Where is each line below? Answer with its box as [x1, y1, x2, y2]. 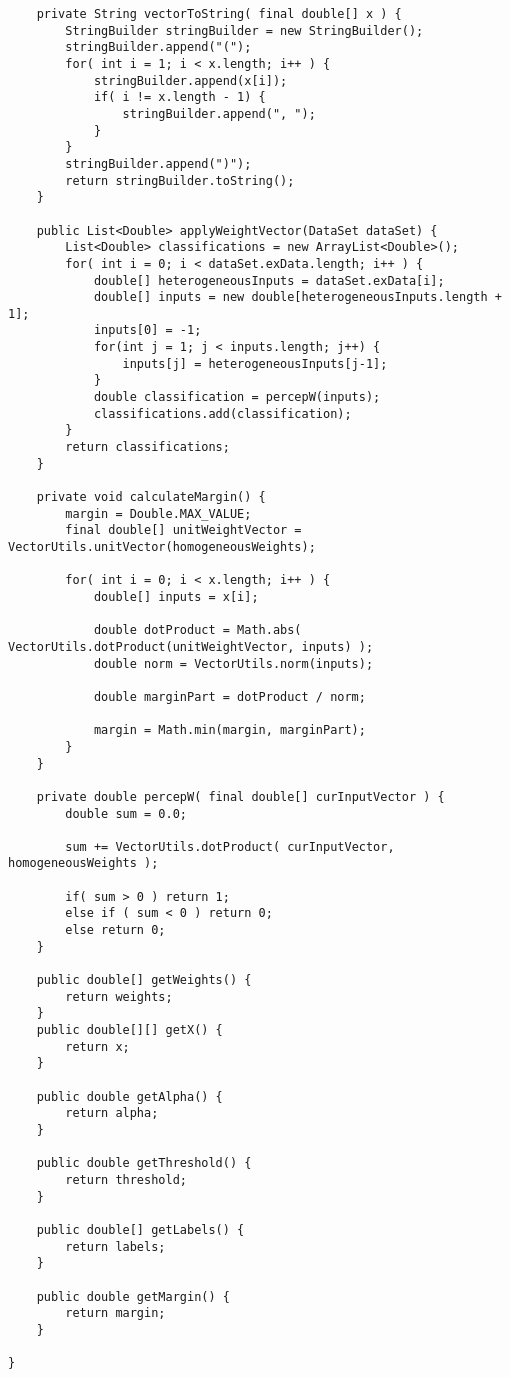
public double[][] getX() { [36, 1023, 223, 1038]
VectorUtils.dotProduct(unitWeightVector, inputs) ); [8, 639, 374, 654]
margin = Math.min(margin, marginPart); [93, 723, 366, 738]
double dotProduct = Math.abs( [93, 623, 302, 638]
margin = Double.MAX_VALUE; [65, 506, 252, 521]
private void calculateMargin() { [36, 490, 266, 505]
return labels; [65, 1239, 166, 1254]
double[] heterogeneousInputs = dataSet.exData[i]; [93, 273, 445, 288]
